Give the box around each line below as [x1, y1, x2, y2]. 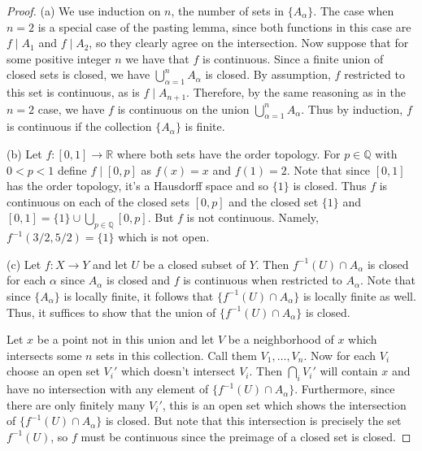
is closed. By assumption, [205, 66, 331, 83]
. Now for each [303, 346, 376, 363]
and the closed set [228, 193, 319, 210]
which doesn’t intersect [120, 362, 236, 379]
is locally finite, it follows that [63, 287, 214, 304]
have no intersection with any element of [7, 380, 209, 397]
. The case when [313, 2, 394, 19]
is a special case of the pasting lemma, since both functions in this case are [37, 18, 411, 35]
